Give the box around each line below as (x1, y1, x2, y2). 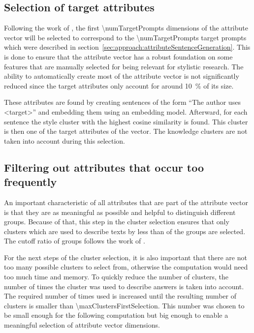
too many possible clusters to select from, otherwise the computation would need (4, 262, 248, 272)
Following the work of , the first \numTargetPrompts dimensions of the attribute (4, 23, 248, 33)
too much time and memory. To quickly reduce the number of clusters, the (4, 272, 229, 282)
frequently (4, 174, 57, 189)
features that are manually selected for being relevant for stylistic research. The (4, 61, 244, 71)
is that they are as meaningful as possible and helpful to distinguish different (4, 207, 236, 217)
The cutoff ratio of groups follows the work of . (4, 236, 145, 246)
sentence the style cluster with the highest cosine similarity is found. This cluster (4, 116, 248, 126)
